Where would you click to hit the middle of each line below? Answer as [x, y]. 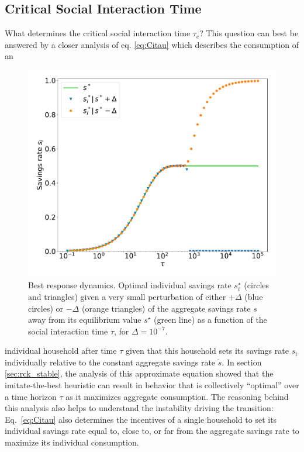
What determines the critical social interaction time [98, 33]
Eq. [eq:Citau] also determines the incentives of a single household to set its [141, 419]
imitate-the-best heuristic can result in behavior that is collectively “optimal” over [152, 385]
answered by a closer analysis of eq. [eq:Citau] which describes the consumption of [152, 44]
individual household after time [61, 351]
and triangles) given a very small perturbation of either [127, 296]
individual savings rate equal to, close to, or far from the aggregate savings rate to [152, 431]
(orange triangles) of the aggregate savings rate [166, 308]
